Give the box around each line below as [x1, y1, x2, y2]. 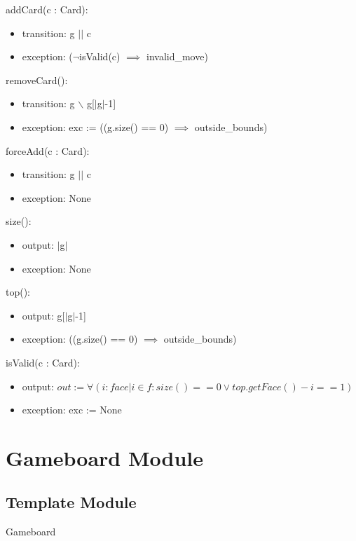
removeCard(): [6, 72, 68, 87]
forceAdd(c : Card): [6, 143, 90, 158]
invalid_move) [146, 49, 208, 64]
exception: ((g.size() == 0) [22, 331, 138, 346]
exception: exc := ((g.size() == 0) [22, 119, 169, 134]
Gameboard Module [6, 443, 204, 472]
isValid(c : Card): [6, 355, 80, 369]
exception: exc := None [22, 402, 122, 417]
